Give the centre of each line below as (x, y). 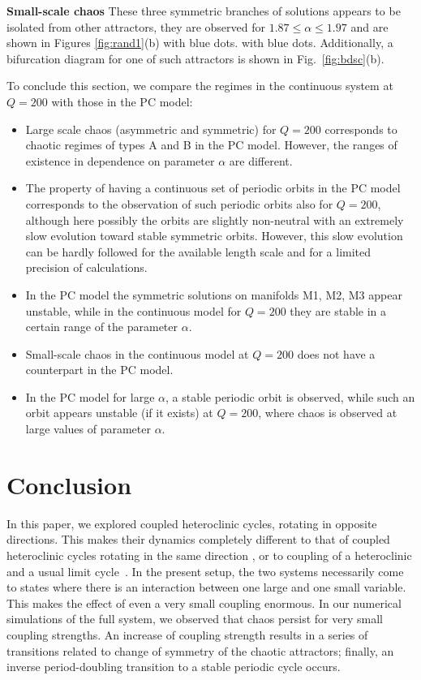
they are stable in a (338, 310)
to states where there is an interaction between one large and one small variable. (206, 587)
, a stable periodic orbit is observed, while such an (290, 396)
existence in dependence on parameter (120, 160)
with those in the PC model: (122, 101)
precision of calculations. (86, 267)
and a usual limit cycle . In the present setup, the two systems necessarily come (205, 571)
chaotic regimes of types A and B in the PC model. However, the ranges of (211, 145)
